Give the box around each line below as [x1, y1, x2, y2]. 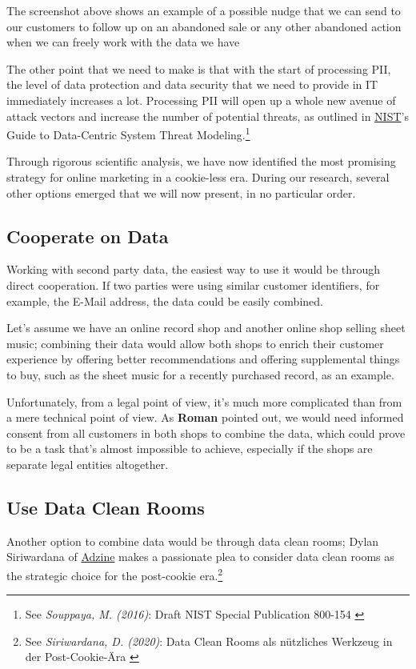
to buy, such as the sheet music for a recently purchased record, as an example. [6, 366, 394, 383]
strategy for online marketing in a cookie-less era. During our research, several [6, 169, 390, 185]
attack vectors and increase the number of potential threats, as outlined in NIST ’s [6, 107, 409, 124]
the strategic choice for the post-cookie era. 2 [6, 564, 223, 583]
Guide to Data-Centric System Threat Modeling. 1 [6, 124, 250, 142]
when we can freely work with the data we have [6, 34, 240, 50]
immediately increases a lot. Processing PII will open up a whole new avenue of [6, 91, 396, 108]
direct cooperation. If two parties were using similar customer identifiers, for [6, 276, 380, 293]
